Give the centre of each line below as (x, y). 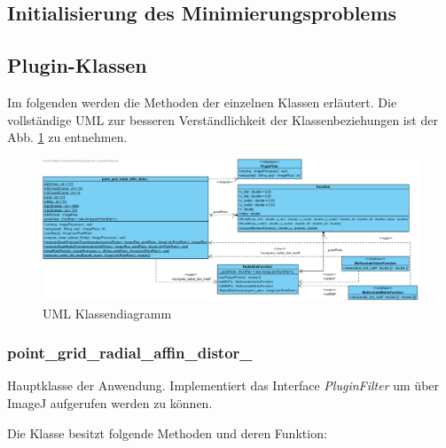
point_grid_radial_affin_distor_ (130, 353)
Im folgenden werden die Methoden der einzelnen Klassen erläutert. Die (202, 102)
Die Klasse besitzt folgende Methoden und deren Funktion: (167, 432)
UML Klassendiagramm (107, 313)
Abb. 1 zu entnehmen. (67, 137)
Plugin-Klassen (77, 65)
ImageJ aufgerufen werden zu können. (110, 403)
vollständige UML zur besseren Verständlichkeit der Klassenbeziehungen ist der (223, 119)
